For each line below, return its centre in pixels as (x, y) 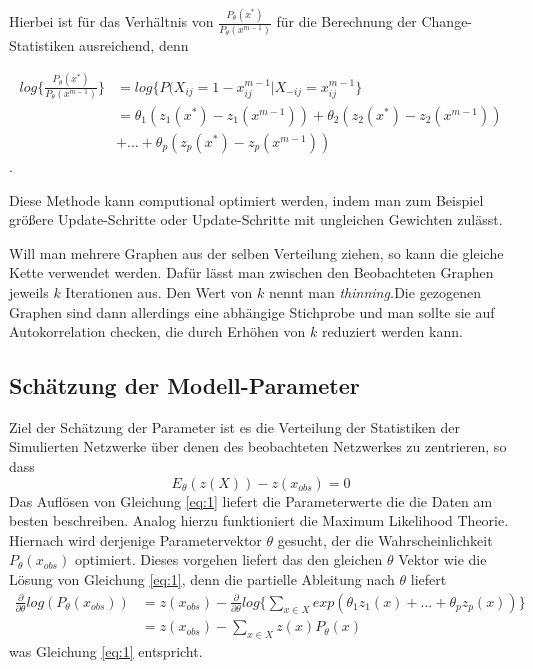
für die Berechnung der (346, 21)
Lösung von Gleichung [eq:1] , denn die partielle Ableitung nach (202, 579)
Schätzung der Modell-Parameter (184, 385)
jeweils (29, 291)
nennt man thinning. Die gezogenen (375, 291)
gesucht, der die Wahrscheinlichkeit (385, 539)
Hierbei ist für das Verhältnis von (111, 21)
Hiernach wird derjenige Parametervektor (135, 539)
